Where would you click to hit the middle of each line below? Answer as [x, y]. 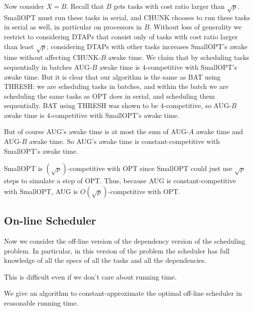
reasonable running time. [41, 303]
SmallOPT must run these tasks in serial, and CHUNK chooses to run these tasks [127, 17]
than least [19, 46]
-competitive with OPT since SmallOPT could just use [150, 168]
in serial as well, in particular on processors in [73, 27]
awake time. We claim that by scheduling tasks [179, 57]
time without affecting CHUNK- [52, 57]
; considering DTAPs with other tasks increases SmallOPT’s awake [147, 46]
